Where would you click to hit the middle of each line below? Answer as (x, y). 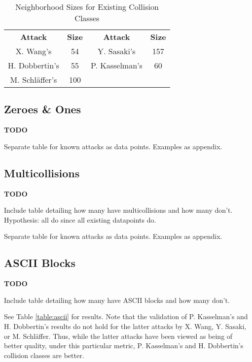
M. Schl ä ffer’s (34, 80)
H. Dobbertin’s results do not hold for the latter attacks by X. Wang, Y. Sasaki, (125, 326)
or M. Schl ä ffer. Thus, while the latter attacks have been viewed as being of (118, 336)
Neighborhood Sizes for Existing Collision (87, 7)
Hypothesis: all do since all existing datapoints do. (80, 219)
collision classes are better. (44, 355)
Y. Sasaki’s (117, 51)
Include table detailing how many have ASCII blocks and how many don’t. (117, 300)
